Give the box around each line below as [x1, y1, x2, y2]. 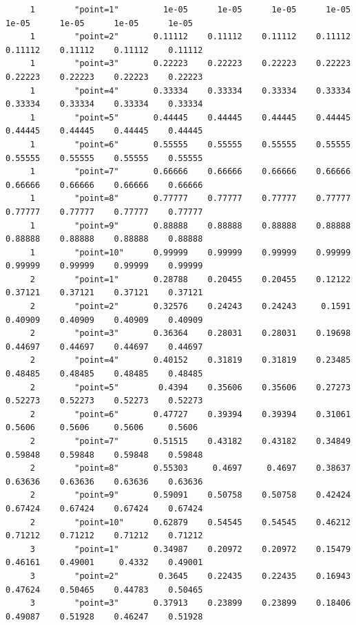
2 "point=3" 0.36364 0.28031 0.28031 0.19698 [30, 328, 351, 339]
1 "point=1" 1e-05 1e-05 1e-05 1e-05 [30, 5, 351, 14]
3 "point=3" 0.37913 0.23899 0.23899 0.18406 [30, 598, 351, 608]
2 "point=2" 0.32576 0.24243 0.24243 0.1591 [30, 301, 351, 312]
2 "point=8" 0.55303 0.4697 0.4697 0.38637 [30, 463, 351, 474]
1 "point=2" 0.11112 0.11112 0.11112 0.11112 [30, 32, 351, 42]
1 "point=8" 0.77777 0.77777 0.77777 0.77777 [30, 193, 351, 204]
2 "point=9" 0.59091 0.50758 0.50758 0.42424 [30, 490, 351, 500]
